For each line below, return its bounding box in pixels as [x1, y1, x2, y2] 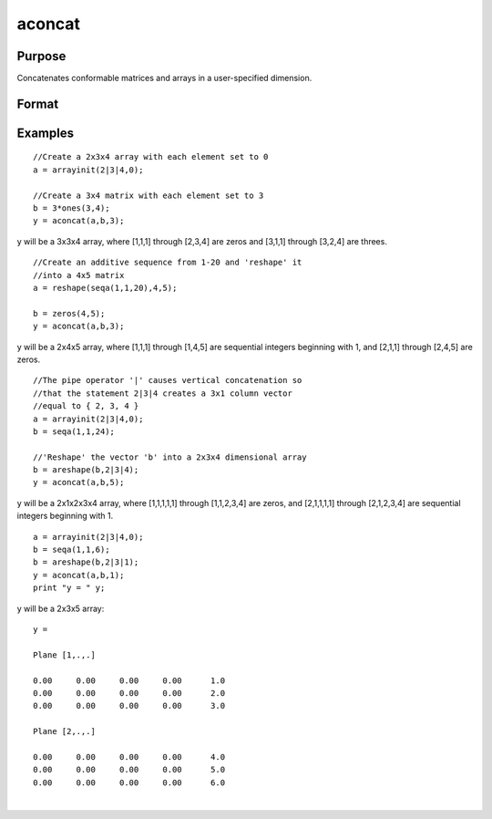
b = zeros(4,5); [33, 308, 106, 318]
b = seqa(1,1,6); [33, 544, 110, 555]
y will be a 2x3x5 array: [16, 603, 105, 614]
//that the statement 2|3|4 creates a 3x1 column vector [33, 388, 293, 399]
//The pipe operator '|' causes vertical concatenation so [33, 375, 302, 386]
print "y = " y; [33, 583, 106, 593]
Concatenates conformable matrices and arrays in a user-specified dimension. [16, 73, 313, 84]
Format [16, 96, 59, 111]
